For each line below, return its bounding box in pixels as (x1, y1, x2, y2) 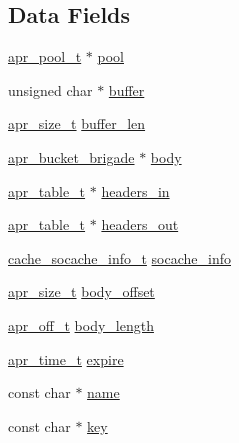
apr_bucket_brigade (8, 146, 135, 167)
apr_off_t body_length (8, 314, 154, 335)
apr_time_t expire (8, 348, 124, 369)
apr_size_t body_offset (8, 281, 155, 302)
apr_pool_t (8, 46, 82, 67)
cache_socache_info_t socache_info (8, 247, 231, 268)
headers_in (101, 180, 170, 201)
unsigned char (8, 79, 93, 100)
